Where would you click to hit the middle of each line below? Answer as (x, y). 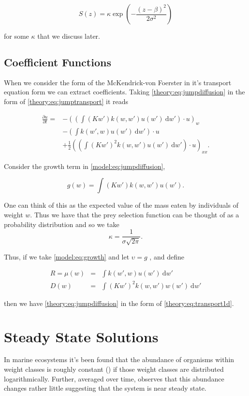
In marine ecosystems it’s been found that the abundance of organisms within (119, 359)
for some (16, 36)
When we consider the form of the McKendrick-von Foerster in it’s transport (118, 82)
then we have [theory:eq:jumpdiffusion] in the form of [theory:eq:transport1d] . (119, 303)
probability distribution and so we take (62, 224)
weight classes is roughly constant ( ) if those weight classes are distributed (114, 369)
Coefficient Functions (58, 62)
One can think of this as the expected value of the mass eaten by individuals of (121, 205)
